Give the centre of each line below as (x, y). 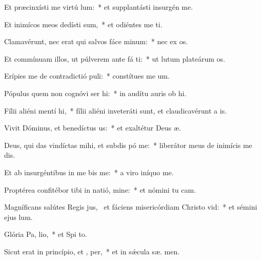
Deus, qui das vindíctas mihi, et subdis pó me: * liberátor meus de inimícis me (128, 145)
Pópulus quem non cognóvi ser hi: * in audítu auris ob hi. (95, 93)
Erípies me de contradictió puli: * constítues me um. (87, 76)
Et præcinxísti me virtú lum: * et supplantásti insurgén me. (99, 7)
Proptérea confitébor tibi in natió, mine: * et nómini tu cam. (100, 189)
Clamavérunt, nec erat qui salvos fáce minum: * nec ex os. (96, 41)
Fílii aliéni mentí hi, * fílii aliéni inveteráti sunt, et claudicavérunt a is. (116, 110)
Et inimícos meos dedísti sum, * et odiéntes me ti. (83, 24)
